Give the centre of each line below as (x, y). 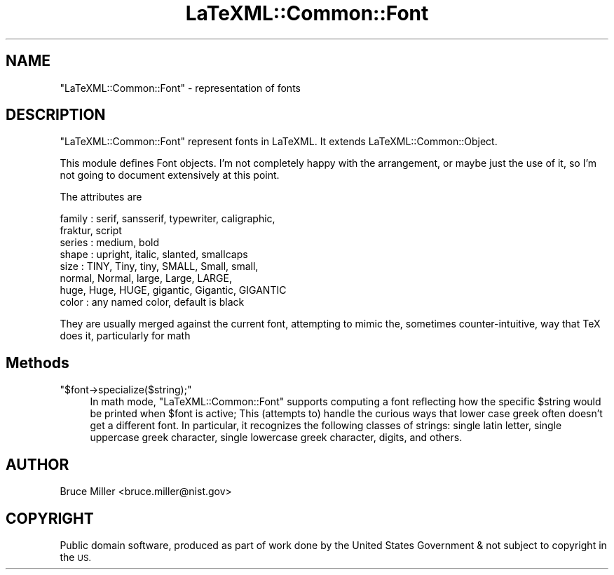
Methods (37, 363)
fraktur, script (91, 231)
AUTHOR (37, 464)
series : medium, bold (110, 243)
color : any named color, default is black (152, 302)
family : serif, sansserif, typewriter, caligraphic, (168, 219)
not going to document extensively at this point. (170, 175)
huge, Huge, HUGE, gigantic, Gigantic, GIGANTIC (173, 290)
